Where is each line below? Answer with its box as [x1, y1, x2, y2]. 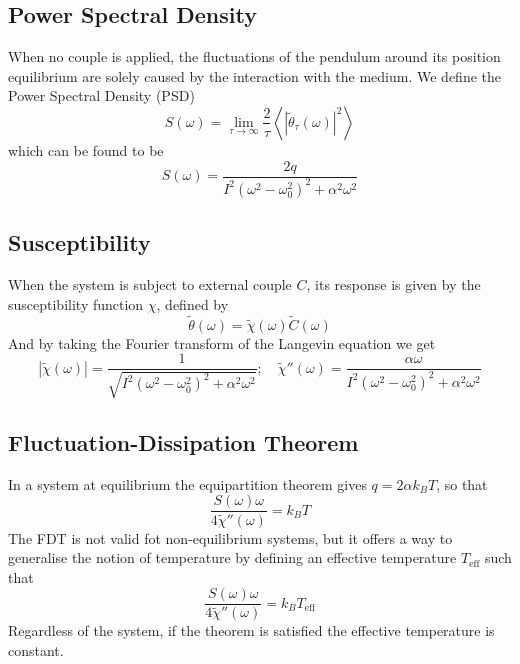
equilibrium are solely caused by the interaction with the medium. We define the [8, 65, 501, 86]
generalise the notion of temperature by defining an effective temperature [8, 547, 457, 568]
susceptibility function [8, 293, 144, 314]
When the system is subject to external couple [8, 274, 292, 295]
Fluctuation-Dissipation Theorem [8, 427, 359, 458]
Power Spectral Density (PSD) [8, 85, 195, 106]
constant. [8, 640, 64, 661]
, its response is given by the [306, 274, 481, 295]
